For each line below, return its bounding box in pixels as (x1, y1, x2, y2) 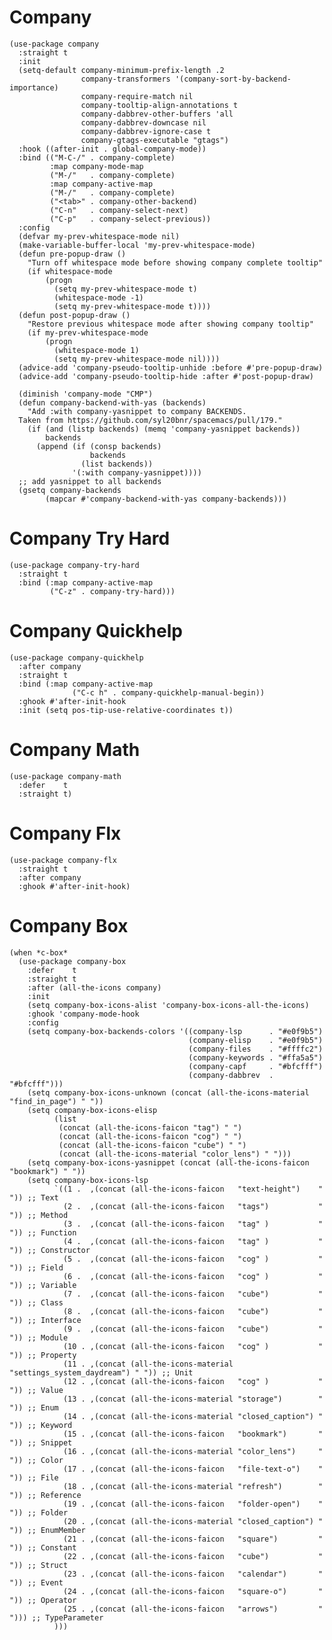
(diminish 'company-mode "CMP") (18, 389, 154, 399)
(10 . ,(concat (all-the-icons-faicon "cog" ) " (62, 1341, 324, 1351)
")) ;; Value (9, 1385, 64, 1395)
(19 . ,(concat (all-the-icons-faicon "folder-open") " (62, 1499, 324, 1509)
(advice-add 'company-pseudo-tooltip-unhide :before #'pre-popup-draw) (18, 362, 324, 373)
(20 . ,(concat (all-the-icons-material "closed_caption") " (62, 1516, 324, 1526)
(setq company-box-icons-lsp (27, 1175, 149, 1185)
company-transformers (80, 74, 171, 84)
